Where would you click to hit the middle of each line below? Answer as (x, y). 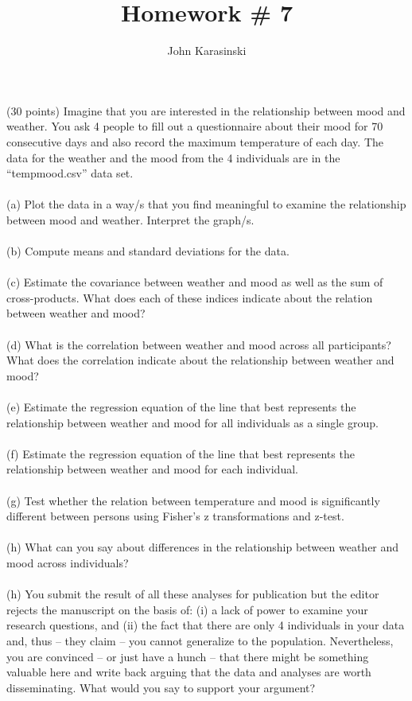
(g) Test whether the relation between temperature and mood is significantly (193, 500)
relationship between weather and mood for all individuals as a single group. (192, 422)
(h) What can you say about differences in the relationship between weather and (203, 547)
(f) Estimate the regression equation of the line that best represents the (181, 453)
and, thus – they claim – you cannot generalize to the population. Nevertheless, (200, 640)
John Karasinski (207, 51)
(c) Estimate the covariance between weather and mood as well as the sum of (195, 282)
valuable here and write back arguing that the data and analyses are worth (189, 672)
